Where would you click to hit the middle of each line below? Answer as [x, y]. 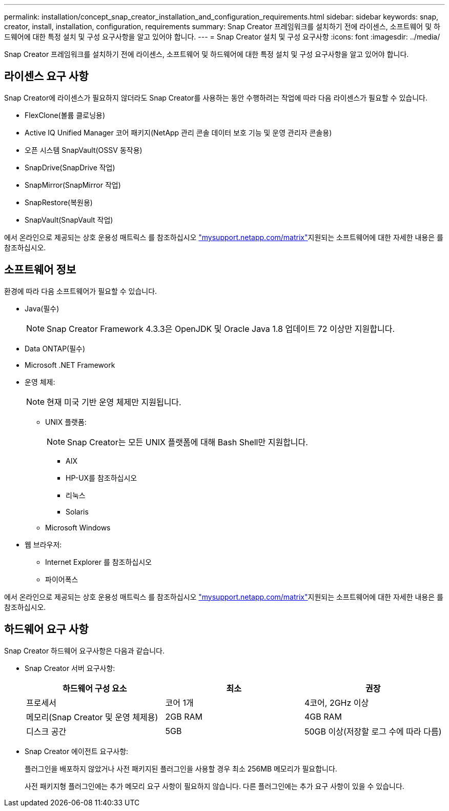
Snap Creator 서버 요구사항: [70, 668]
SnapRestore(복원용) [59, 202]
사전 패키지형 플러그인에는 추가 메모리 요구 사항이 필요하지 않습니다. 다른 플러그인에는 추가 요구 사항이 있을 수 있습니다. [215, 786]
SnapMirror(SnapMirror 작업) [73, 185]
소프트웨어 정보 [40, 270]
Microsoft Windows [78, 527]
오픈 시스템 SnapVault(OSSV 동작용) [84, 150]
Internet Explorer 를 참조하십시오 [98, 562]
